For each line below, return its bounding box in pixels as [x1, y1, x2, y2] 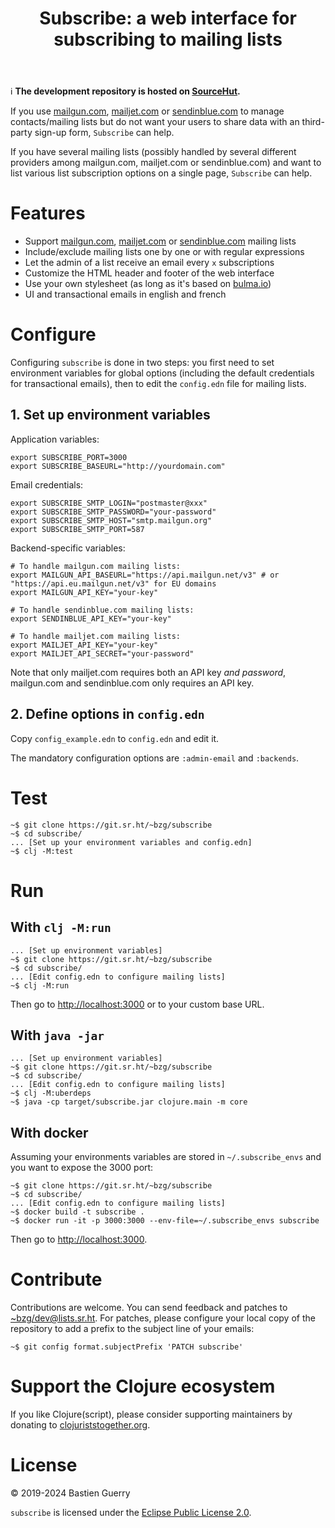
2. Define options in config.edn [10, 706, 205, 723]
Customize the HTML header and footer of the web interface [24, 267, 275, 279]
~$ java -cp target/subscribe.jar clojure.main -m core [10, 1097, 248, 1107]
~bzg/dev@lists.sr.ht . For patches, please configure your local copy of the [10, 1312, 316, 1324]
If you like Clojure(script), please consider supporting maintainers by [10, 1408, 293, 1421]
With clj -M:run [10, 919, 112, 936]
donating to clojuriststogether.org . [10, 1419, 151, 1431]
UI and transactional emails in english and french [24, 288, 227, 301]
